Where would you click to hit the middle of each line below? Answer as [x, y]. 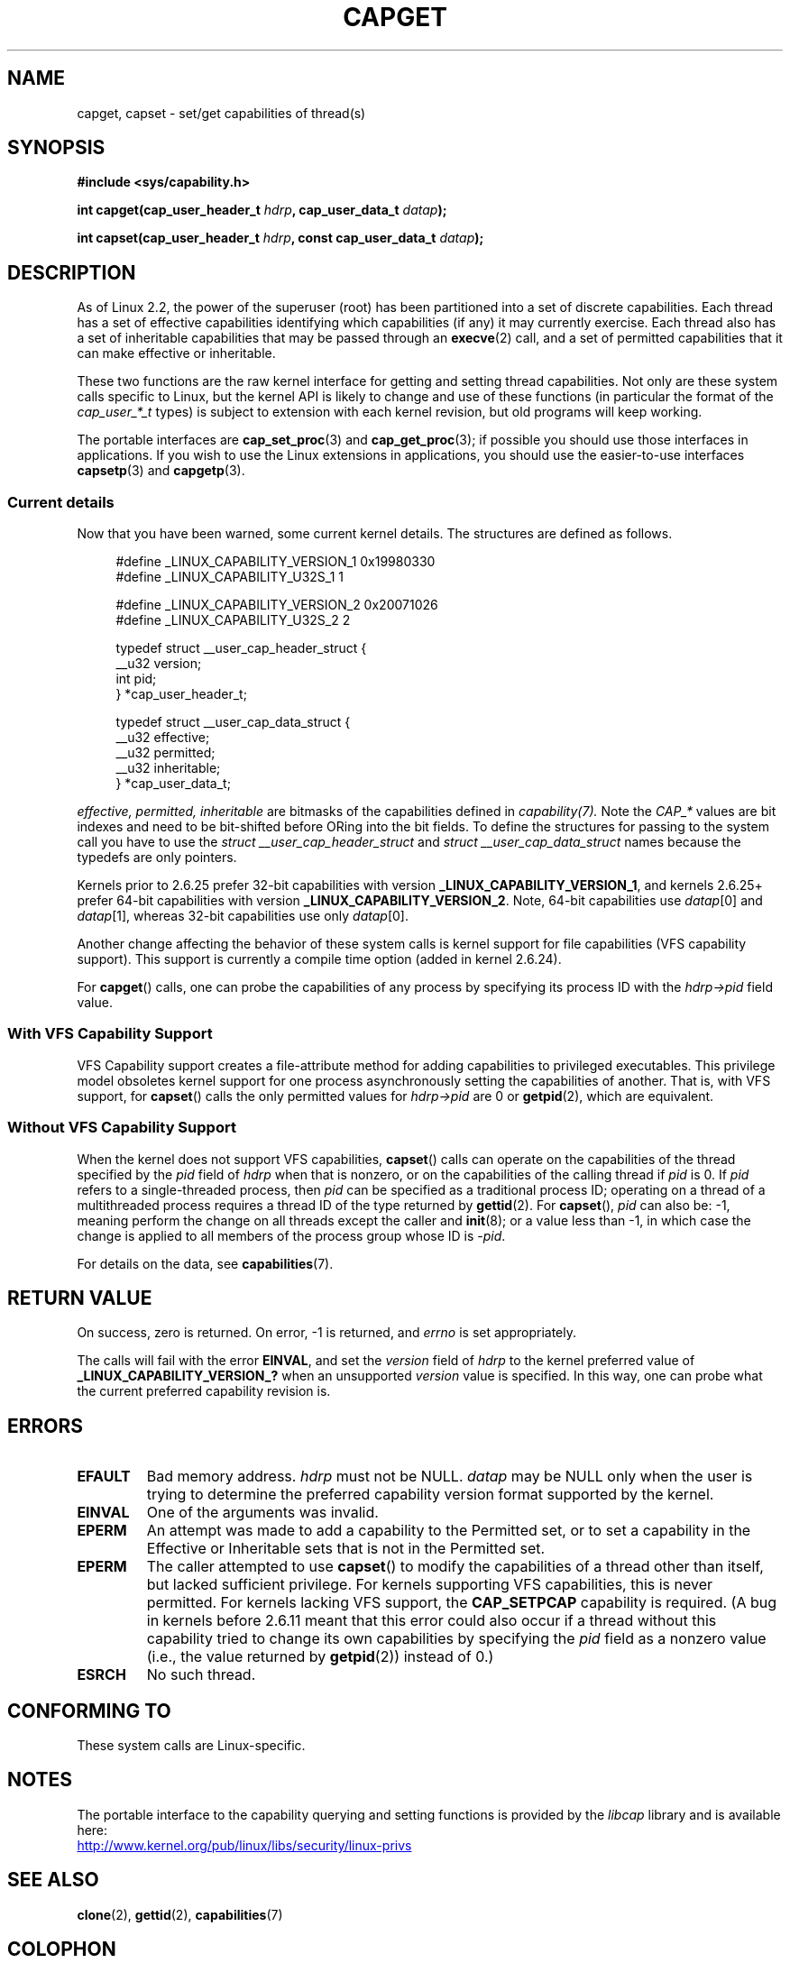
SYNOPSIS [56, 148]
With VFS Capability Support [110, 1034]
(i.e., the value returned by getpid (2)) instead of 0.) [320, 1657]
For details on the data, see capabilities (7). [205, 1263]
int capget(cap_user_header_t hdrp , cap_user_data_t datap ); [262, 210]
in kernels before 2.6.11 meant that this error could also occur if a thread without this [432, 1621]
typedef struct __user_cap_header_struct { [241, 648]
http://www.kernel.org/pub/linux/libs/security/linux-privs [244, 1845]
